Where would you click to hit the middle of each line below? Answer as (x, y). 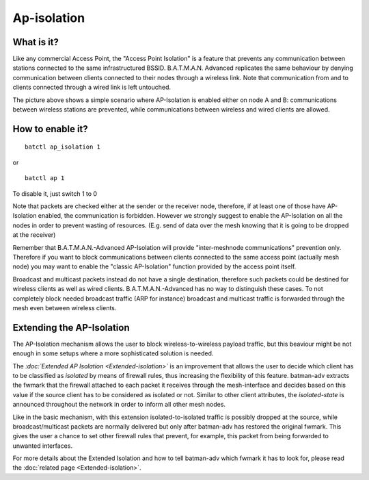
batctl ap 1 (45, 178)
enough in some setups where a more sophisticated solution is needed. (113, 353)
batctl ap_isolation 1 (63, 147)
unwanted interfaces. (43, 446)
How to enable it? (50, 129)
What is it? (36, 42)
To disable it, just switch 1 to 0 (55, 193)
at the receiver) (34, 235)
